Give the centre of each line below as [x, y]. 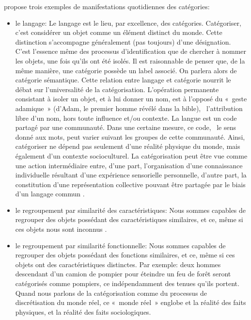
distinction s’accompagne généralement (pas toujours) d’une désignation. [123, 41]
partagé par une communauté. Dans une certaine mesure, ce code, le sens [126, 127]
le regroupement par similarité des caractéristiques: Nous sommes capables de [131, 210]
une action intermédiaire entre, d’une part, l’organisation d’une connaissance [129, 165]
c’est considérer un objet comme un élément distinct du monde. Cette [119, 32]
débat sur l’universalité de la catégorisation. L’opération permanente [117, 89]
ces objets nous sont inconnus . [61, 229]
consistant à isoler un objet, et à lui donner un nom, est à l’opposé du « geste [131, 99]
